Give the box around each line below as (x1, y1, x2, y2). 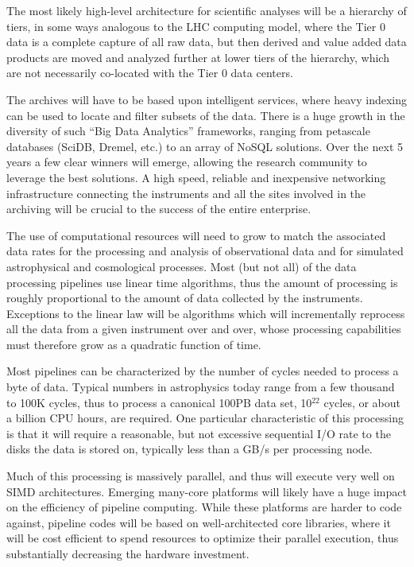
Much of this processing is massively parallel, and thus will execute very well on (6, 468, 395, 484)
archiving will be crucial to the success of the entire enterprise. (6, 200, 311, 217)
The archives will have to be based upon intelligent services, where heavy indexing (6, 91, 408, 107)
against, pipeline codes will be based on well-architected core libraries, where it (6, 514, 391, 530)
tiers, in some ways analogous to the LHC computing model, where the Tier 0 (6, 17, 385, 34)
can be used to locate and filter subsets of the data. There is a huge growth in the (6, 107, 405, 123)
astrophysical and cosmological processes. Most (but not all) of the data (6, 258, 357, 274)
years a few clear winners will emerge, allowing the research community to (6, 153, 367, 170)
